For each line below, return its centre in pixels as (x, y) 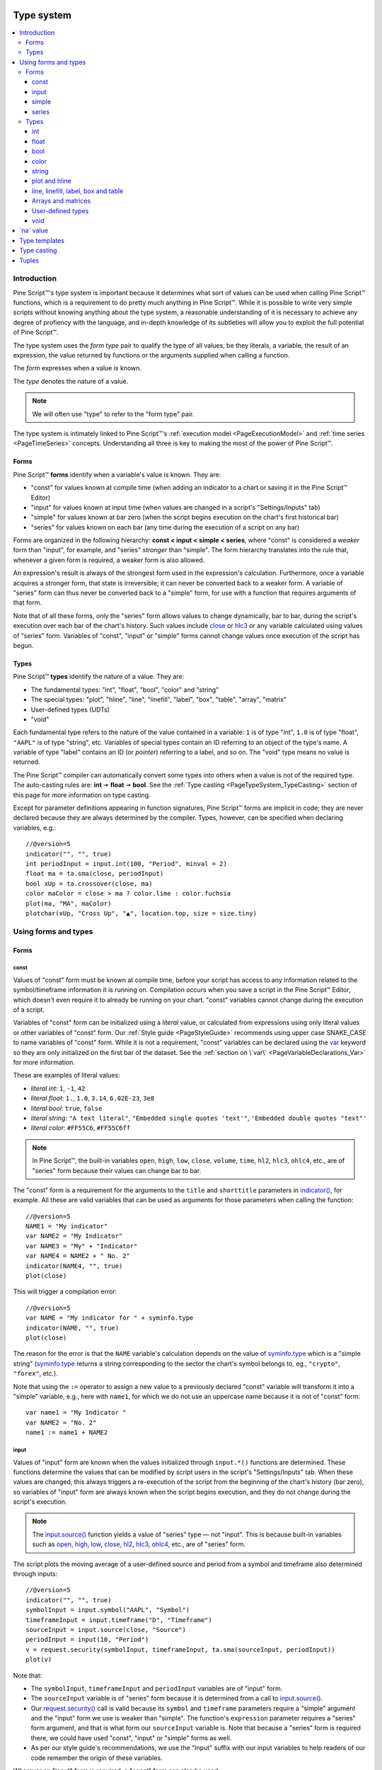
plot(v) (39, 1660)
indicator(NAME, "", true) (73, 1328)
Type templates (42, 240)
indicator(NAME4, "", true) (74, 1266)
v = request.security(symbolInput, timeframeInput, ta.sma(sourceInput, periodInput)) (180, 1649)
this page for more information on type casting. (82, 795)
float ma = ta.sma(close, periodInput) (95, 874)
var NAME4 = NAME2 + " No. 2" (78, 1256)
